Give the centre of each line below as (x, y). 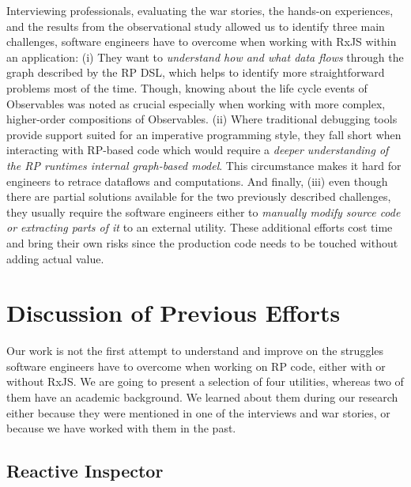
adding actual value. (55, 258)
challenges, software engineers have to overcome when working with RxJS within (202, 42)
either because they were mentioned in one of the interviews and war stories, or (198, 412)
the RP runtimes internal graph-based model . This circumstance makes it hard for (204, 165)
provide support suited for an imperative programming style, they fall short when (204, 134)
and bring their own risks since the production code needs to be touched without (202, 242)
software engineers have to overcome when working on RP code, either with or (196, 366)
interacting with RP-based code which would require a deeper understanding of (198, 150)
